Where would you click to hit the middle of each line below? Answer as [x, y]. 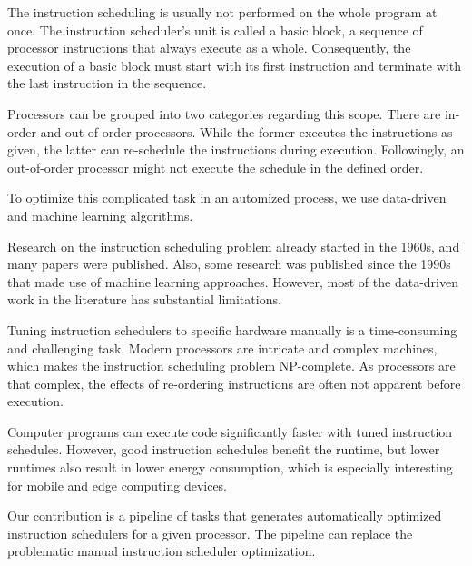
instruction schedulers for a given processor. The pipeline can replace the [210, 533]
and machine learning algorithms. [100, 215]
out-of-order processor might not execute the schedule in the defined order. [216, 167]
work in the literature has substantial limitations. [144, 299]
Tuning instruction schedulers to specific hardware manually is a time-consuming [232, 329]
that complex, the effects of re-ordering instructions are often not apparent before [234, 383]
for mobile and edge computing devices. [118, 485]
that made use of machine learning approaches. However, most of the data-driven [233, 281]
